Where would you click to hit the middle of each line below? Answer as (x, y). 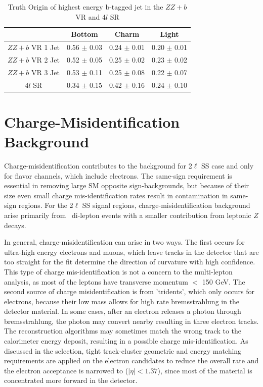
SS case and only (227, 165)
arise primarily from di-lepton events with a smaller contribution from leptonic (128, 215)
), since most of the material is (205, 370)
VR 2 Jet (45, 59)
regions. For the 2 (46, 205)
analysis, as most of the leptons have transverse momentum (96, 281)
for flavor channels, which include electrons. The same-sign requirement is (118, 175)
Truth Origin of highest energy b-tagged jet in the (85, 7)
